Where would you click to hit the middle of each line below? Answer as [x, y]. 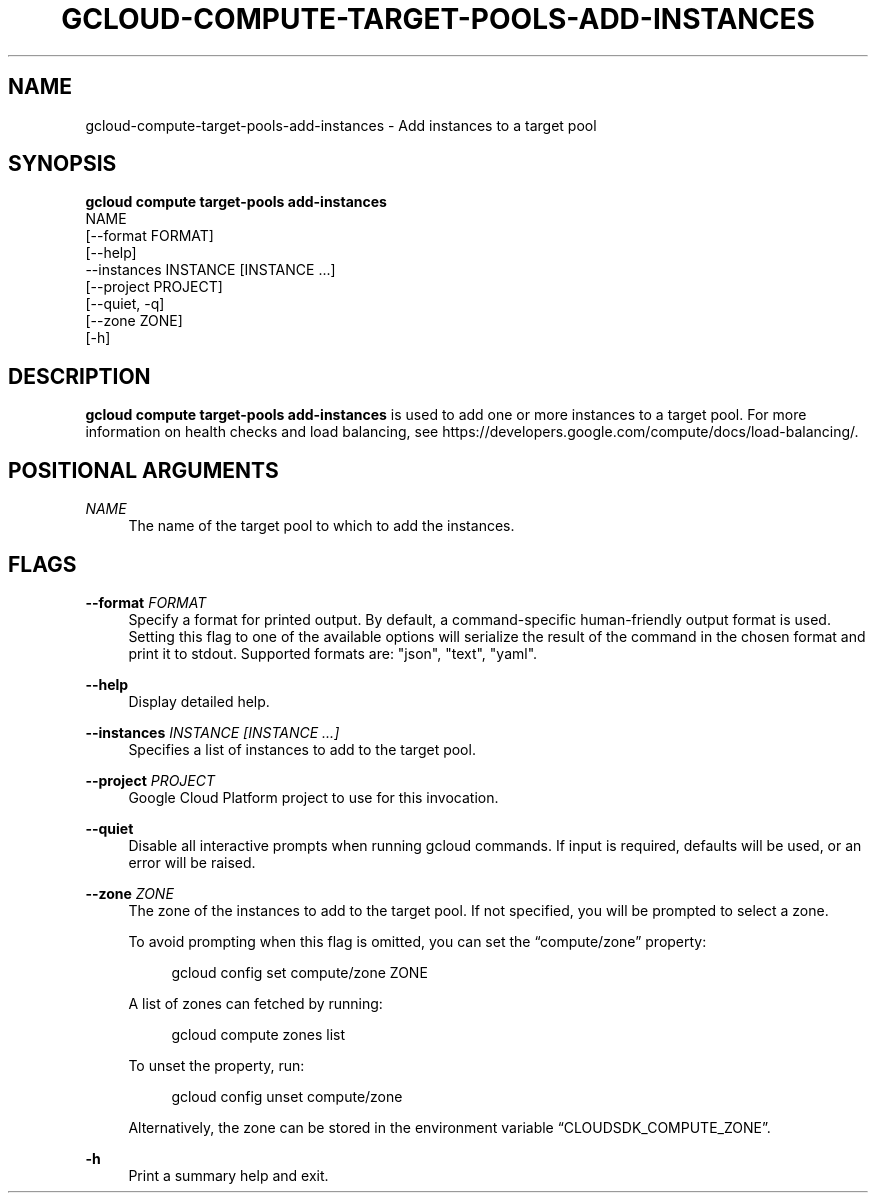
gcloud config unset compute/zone [287, 1096]
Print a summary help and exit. [228, 1175]
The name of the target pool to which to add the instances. [321, 526]
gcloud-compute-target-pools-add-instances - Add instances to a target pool [341, 125]
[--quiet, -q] [125, 304]
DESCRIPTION [79, 376]
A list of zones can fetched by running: [255, 1003]
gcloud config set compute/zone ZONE [299, 972]
